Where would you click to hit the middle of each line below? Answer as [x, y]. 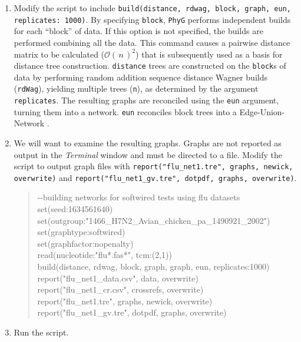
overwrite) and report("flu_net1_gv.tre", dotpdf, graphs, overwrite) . [155, 177]
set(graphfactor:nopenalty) [85, 243]
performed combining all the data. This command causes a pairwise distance [152, 42]
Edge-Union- [262, 111]
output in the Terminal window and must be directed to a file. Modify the [148, 154]
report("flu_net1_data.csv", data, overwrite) [118, 278]
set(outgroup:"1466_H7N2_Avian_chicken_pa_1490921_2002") [154, 220]
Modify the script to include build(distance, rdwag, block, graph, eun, [153, 8]
